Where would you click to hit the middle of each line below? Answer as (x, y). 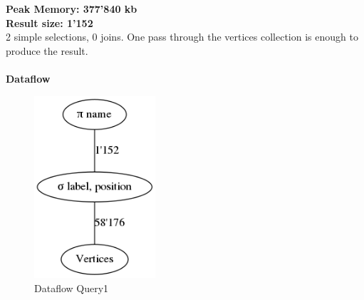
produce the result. (47, 50)
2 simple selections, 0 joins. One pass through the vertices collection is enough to (182, 37)
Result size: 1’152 (50, 22)
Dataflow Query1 (72, 288)
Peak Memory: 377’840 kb (72, 9)
